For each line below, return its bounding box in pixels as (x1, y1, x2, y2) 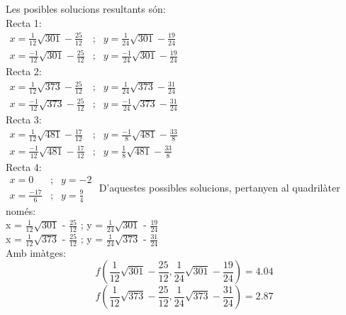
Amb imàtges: (6, 245, 66, 260)
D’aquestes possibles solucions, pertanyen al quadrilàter (99, 179, 340, 194)
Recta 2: (6, 63, 42, 78)
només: (6, 203, 36, 218)
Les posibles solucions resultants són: (6, 1, 166, 16)
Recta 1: (6, 15, 42, 30)
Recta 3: (6, 112, 42, 127)
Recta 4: (6, 159, 42, 174)
